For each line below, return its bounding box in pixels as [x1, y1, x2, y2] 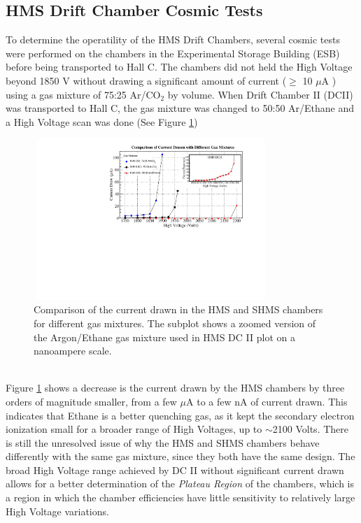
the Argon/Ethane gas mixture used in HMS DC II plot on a [34, 329, 295, 344]
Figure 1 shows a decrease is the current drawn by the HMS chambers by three [6, 380, 345, 395]
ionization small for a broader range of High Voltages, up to [6, 422, 262, 436]
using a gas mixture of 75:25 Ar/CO [6, 87, 161, 101]
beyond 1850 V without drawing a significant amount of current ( [6, 73, 287, 87]
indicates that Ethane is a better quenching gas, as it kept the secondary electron [6, 408, 355, 422]
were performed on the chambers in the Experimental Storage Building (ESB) [6, 45, 340, 60]
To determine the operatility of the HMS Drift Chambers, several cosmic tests [6, 32, 340, 47]
